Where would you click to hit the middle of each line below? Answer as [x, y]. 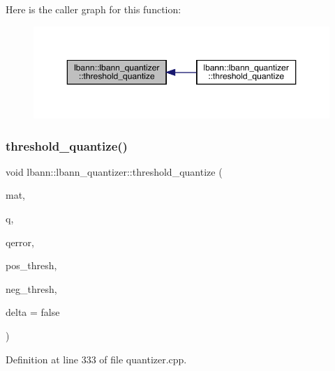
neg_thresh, [31, 288]
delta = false [33, 312]
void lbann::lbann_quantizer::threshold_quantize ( [114, 171]
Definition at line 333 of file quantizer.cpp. [96, 359]
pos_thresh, [31, 265]
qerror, [20, 242]
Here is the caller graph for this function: [94, 9]
